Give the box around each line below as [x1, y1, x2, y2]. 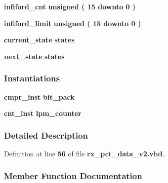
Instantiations [4, 72, 60, 84]
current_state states [4, 35, 75, 45]
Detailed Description [4, 129, 88, 141]
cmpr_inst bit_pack [4, 91, 75, 102]
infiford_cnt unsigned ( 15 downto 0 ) [4, 1, 136, 11]
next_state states [4, 51, 65, 61]
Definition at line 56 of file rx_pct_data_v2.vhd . [4, 148, 165, 158]
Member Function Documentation [4, 169, 142, 182]
